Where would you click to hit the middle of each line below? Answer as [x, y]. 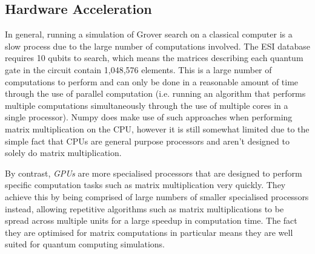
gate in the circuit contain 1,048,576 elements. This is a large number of [138, 69]
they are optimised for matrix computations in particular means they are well [149, 232]
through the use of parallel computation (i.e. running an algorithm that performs [155, 93]
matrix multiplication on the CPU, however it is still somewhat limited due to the [157, 129]
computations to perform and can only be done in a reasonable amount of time [152, 81]
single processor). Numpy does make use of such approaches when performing [149, 117]
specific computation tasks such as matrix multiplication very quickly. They [145, 185]
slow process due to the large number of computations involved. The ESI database [157, 46]
